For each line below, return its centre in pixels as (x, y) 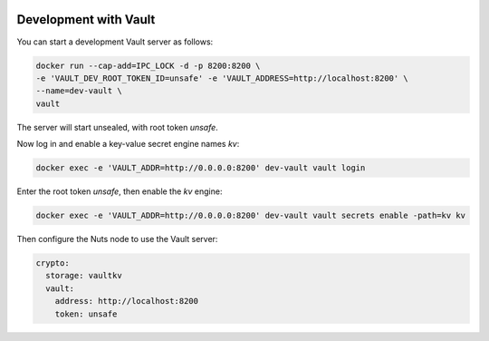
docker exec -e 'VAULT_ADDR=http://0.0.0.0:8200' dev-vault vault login (201, 168)
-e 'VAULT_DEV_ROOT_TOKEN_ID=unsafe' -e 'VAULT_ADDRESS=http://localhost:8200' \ (222, 78)
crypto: (53, 263)
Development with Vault (86, 19)
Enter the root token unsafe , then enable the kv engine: (120, 191)
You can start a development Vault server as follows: (115, 42)
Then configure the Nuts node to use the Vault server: (117, 239)
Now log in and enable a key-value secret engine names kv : (128, 144)
